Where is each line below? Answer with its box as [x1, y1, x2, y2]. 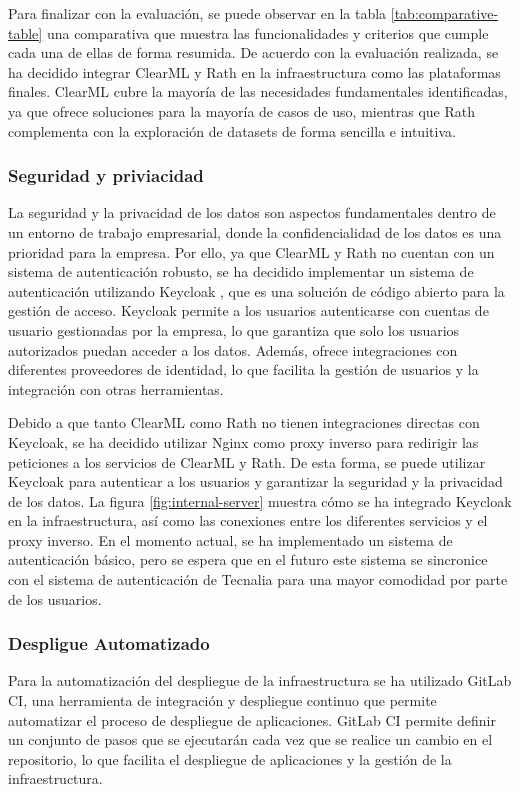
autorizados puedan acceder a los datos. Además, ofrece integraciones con [8, 339, 458, 360]
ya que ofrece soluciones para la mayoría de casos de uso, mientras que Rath [8, 100, 476, 121]
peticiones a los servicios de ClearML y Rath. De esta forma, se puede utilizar [8, 451, 486, 472]
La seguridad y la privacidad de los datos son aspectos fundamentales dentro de [8, 202, 496, 223]
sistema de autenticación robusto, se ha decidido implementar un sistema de [8, 261, 474, 282]
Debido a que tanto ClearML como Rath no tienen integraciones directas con [8, 412, 480, 433]
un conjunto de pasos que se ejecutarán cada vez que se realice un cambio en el [8, 729, 493, 750]
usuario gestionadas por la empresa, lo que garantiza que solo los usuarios [8, 319, 460, 340]
